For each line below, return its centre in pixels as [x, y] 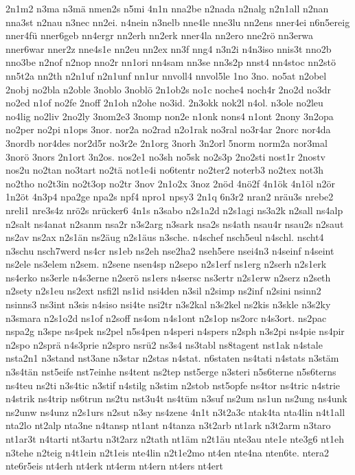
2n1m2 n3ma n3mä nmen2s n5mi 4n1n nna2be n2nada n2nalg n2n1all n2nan [167, 8]
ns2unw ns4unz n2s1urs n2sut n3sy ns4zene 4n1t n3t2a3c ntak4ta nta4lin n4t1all [175, 412]
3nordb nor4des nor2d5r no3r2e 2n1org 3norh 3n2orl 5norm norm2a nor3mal [167, 142]
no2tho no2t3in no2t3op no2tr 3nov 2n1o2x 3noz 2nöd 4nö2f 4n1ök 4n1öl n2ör [171, 183]
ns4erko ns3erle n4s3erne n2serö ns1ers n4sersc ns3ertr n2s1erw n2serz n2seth [168, 277]
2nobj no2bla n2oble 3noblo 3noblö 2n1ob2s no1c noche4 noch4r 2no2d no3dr [168, 89]
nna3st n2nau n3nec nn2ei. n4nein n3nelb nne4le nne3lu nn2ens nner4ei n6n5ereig [178, 22]
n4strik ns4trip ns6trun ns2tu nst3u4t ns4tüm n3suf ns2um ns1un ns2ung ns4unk [176, 398]
